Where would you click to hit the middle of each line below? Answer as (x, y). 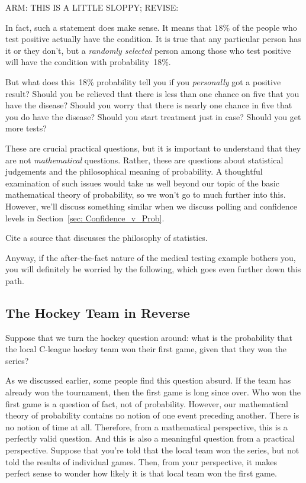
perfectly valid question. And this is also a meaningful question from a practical (150, 438)
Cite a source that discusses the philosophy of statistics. (107, 238)
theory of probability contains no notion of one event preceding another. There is (152, 415)
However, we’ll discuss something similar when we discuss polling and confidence (151, 206)
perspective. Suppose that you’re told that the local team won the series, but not (152, 450)
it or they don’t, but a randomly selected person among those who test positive (148, 50)
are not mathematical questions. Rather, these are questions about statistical (144, 160)
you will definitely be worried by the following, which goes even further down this (153, 269)
